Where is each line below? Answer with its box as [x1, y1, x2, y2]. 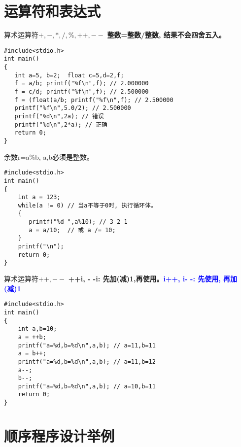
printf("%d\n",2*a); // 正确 [14, 121, 107, 128]
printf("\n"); [18, 243, 64, 250]
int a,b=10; [18, 325, 57, 333]
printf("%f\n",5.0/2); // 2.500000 [14, 104, 131, 112]
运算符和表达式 [4, 1, 101, 21]
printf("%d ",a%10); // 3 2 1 [29, 218, 128, 226]
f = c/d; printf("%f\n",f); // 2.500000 [14, 88, 149, 95]
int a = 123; [18, 194, 61, 201]
